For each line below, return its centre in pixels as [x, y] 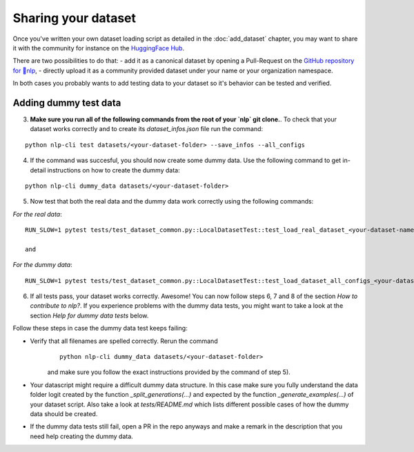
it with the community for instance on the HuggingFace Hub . [99, 48]
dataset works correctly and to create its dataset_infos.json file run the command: [147, 129]
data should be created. [64, 414]
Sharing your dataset [75, 18]
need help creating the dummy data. [82, 436]
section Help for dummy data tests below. [89, 315]
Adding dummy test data [67, 102]
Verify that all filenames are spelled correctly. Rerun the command [124, 341]
